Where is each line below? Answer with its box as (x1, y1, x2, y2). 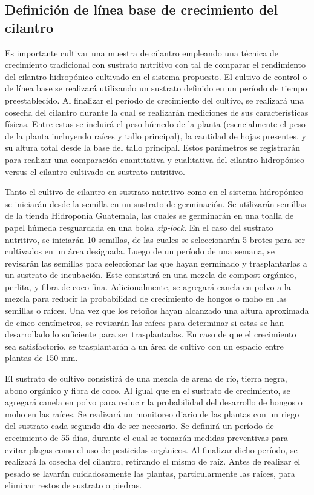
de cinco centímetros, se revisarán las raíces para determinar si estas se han (5, 316, 284, 328)
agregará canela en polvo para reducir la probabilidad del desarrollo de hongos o (5, 396, 303, 408)
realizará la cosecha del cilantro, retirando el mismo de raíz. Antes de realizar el (5, 455, 301, 468)
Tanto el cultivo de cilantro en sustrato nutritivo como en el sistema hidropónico (5, 185, 304, 198)
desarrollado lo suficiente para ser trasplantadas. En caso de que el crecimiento (5, 328, 296, 341)
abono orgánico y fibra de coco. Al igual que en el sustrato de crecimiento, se (5, 384, 290, 396)
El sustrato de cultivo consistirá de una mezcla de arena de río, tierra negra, (5, 372, 287, 385)
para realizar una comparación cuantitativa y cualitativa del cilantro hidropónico (5, 153, 304, 165)
